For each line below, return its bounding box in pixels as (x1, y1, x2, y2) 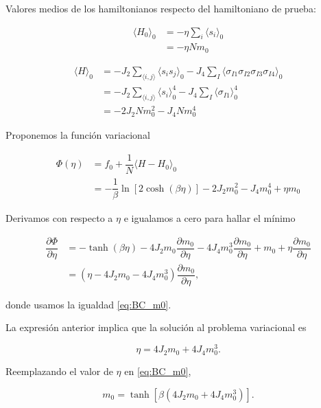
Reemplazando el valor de (5, 364, 113, 378)
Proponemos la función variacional (5, 128, 150, 142)
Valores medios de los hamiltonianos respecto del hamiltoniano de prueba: (5, 1, 316, 15)
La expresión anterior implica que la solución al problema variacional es (5, 320, 307, 335)
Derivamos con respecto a (5, 211, 113, 225)
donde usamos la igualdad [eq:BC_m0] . (5, 297, 171, 311)
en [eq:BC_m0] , (124, 364, 191, 378)
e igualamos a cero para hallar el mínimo (123, 211, 296, 225)
